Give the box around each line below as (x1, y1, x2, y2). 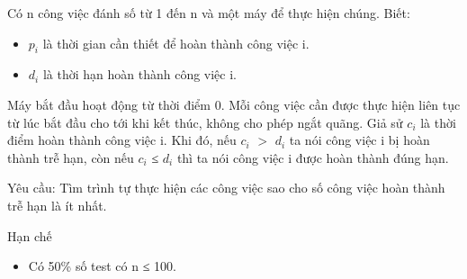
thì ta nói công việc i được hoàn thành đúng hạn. (176, 148, 449, 166)
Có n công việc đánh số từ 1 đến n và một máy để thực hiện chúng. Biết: (7, 4, 410, 22)
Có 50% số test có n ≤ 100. (28, 256, 176, 275)
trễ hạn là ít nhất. (7, 195, 107, 214)
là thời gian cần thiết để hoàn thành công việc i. (42, 33, 310, 52)
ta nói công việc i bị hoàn (289, 130, 430, 149)
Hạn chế (7, 226, 52, 245)
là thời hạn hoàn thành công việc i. (42, 65, 237, 84)
